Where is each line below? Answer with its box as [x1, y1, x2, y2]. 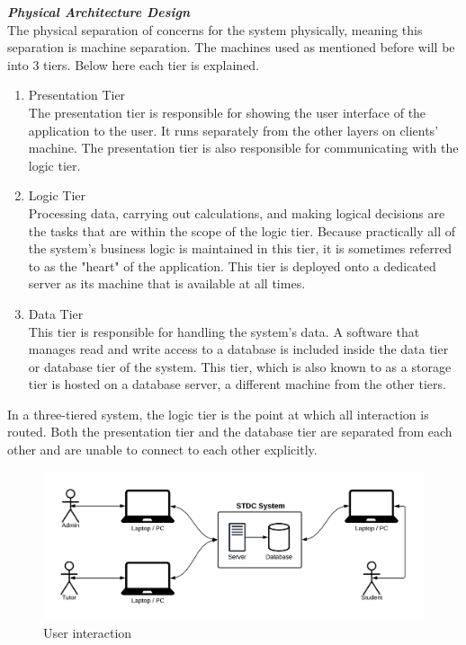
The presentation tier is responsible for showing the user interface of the [28, 102, 426, 121]
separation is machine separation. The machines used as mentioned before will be [7, 38, 455, 57]
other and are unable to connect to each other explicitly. [7, 440, 318, 459]
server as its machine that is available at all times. [28, 274, 306, 293]
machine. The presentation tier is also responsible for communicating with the [28, 138, 459, 157]
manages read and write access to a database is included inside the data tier [28, 340, 449, 358]
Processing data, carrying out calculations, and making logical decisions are [28, 203, 445, 222]
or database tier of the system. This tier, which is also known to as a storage [28, 357, 452, 376]
